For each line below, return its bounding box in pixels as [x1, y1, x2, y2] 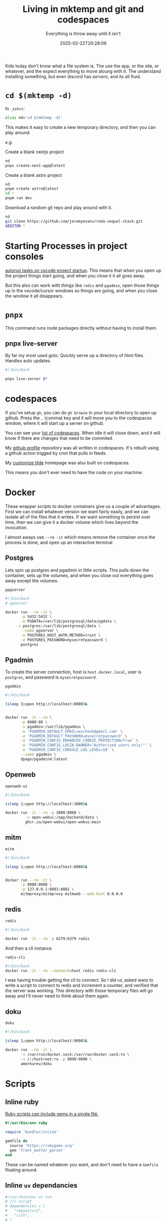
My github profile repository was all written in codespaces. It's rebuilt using [5, 445, 159, 451]
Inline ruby [5, 1098, 39, 1106]
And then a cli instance [5, 945, 52, 951]
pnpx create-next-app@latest [5, 163, 65, 168]
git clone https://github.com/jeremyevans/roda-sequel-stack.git [5, 219, 143, 224]
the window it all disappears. [5, 293, 63, 299]
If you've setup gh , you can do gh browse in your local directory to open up [5, 410, 157, 415]
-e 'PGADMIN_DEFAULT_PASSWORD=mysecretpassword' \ [20, 733, 127, 738]
